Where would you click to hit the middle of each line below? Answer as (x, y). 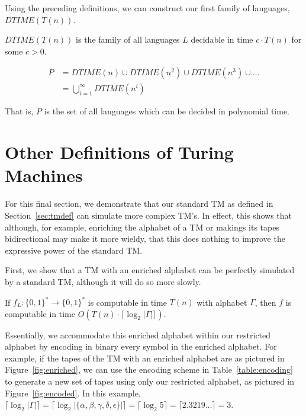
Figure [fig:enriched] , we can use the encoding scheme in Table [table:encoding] (149, 369)
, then (265, 302)
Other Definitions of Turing (119, 152)
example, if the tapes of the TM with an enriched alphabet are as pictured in (145, 358)
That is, (19, 111)
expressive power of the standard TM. (74, 250)
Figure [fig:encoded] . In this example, (73, 393)
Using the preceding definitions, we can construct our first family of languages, (147, 8)
